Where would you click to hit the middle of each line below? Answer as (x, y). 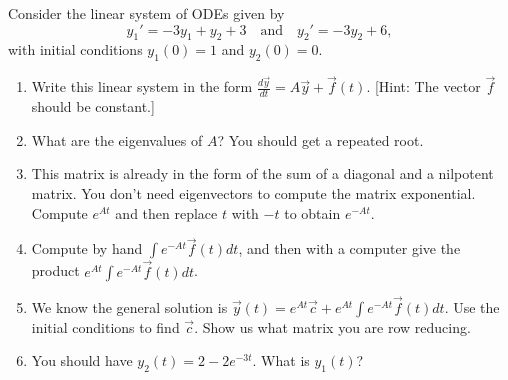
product (55, 270)
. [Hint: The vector (423, 86)
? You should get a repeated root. (320, 139)
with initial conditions (75, 49)
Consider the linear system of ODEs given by (146, 13)
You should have (82, 360)
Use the (476, 306)
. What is (281, 360)
